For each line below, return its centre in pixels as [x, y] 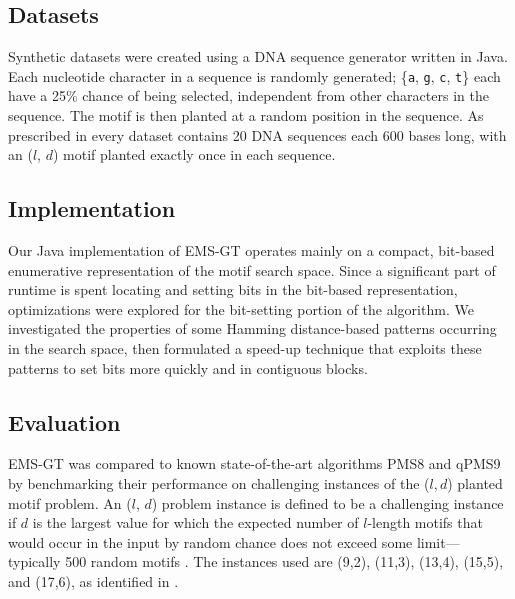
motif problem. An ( [70, 502]
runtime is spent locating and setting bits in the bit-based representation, [233, 289]
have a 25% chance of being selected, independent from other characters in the [248, 95]
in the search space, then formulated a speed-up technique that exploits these [245, 348]
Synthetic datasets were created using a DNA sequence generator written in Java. [258, 56]
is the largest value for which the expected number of [195, 522]
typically [34, 561]
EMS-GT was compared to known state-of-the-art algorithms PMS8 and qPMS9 [254, 463]
